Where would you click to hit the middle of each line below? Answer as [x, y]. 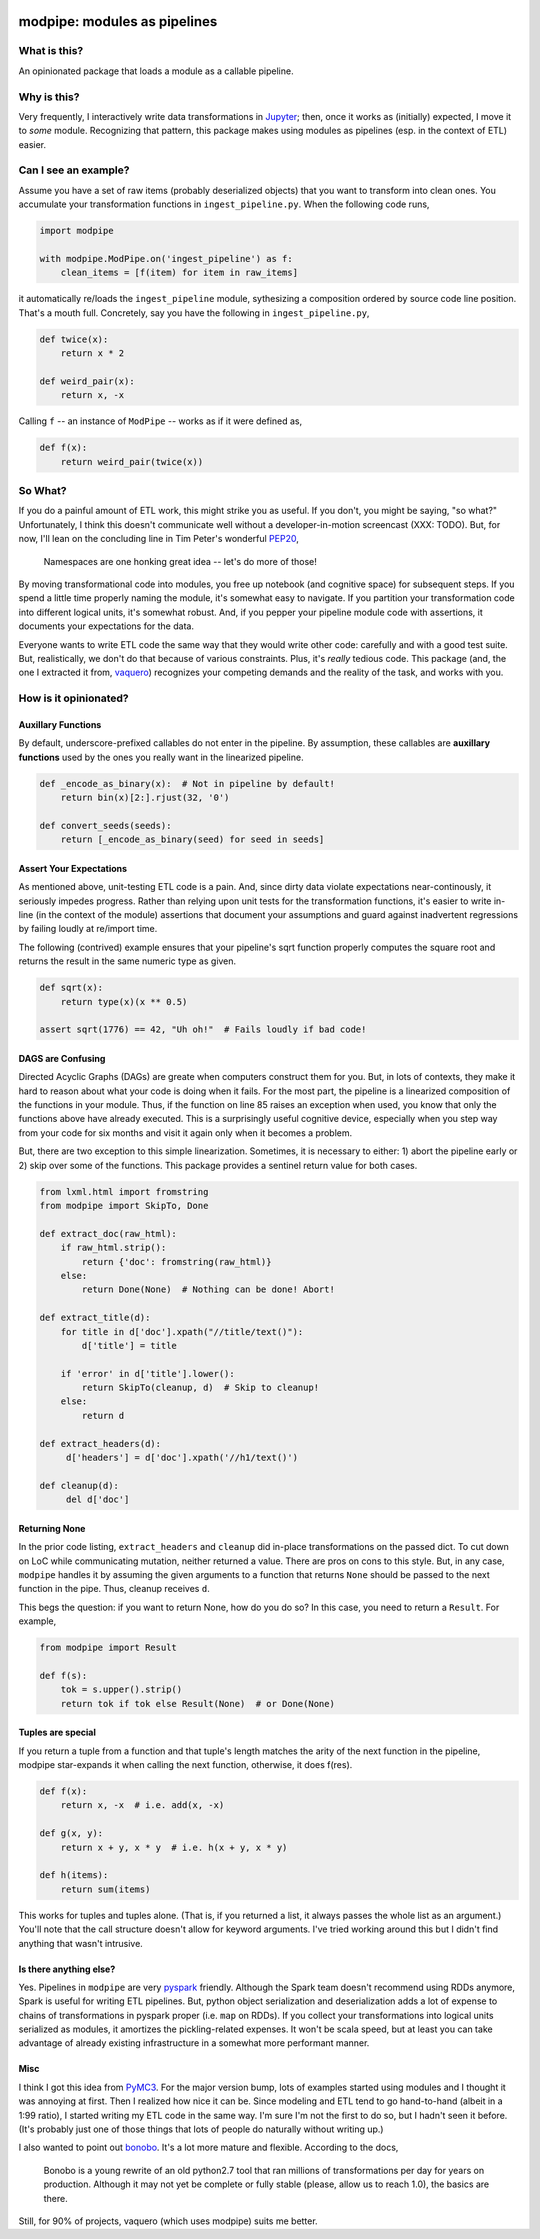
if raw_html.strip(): [113, 1248]
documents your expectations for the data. [106, 626]
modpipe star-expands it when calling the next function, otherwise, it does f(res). [185, 1765]
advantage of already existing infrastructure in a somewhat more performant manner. [194, 2043]
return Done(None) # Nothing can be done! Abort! [208, 1289]
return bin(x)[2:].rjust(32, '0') [145, 798]
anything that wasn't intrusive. [81, 1943]
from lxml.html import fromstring [124, 1191]
